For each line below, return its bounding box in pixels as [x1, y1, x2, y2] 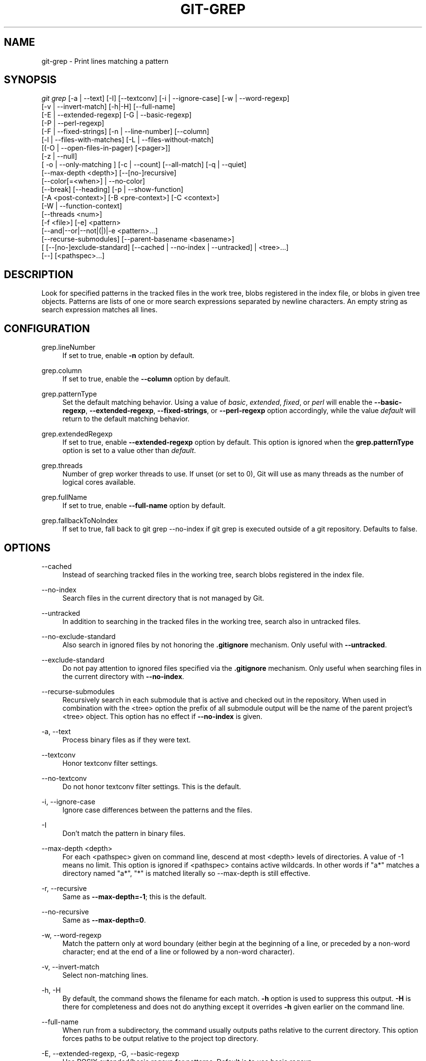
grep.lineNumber [41, 343, 96, 352]
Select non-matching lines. [62, 970, 148, 979]
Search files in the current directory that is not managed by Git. [62, 593, 265, 602]
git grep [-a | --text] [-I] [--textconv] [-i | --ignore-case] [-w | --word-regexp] [41, 94, 290, 103]
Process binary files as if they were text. [62, 735, 191, 744]
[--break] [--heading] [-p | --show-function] [41, 185, 183, 194]
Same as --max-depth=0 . [62, 915, 146, 924]
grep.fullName [41, 493, 87, 502]
